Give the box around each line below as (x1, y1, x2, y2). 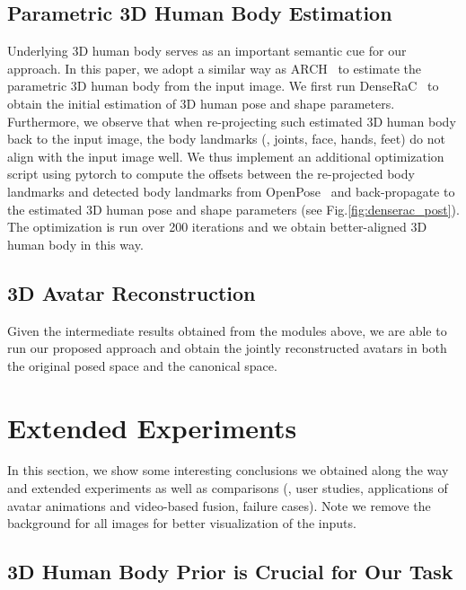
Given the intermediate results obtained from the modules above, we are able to (7, 321, 447, 339)
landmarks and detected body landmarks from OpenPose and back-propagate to (7, 181, 455, 200)
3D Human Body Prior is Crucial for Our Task (7, 558, 453, 586)
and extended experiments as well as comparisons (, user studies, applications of (7, 479, 448, 498)
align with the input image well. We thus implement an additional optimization (7, 146, 444, 165)
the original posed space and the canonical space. (7, 356, 277, 374)
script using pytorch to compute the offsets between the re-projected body (7, 164, 415, 183)
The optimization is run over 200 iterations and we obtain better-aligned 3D (7, 217, 427, 236)
